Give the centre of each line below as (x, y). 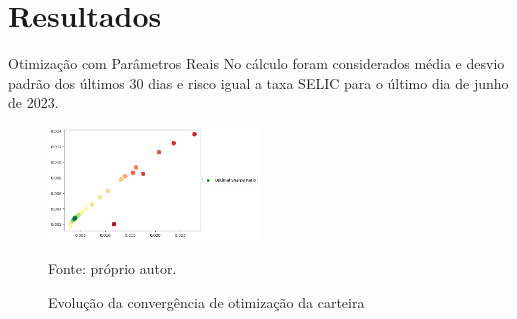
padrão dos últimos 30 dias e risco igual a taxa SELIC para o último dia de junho (258, 82)
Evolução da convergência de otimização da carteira (206, 301)
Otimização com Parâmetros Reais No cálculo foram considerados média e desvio (256, 63)
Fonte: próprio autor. (112, 268)
